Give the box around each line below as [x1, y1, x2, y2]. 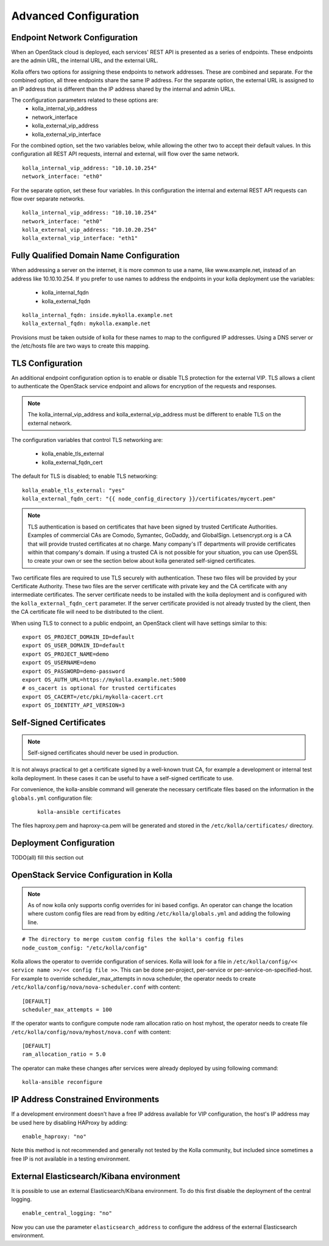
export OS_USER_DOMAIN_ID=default [22, 642, 125, 649]
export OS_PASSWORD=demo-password [22, 667, 125, 675]
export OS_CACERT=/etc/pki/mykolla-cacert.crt [22, 693, 164, 700]
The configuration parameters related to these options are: [11, 96, 158, 104]
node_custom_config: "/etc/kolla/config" [22, 944, 147, 951]
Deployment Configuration [11, 838, 115, 849]
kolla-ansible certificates [37, 808, 121, 815]
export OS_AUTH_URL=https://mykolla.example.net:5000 [22, 676, 186, 683]
